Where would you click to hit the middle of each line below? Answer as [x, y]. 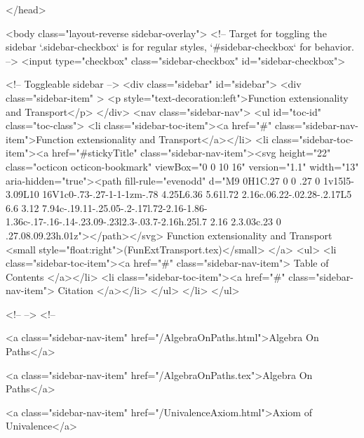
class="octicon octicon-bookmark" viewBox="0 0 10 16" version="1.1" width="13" [182, 166]
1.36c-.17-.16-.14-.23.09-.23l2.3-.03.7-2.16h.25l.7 [107, 221]
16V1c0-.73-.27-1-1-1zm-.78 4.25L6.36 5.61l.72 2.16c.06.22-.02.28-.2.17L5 [197, 194]
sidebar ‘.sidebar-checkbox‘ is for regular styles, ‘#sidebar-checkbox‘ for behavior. [180, 47]
